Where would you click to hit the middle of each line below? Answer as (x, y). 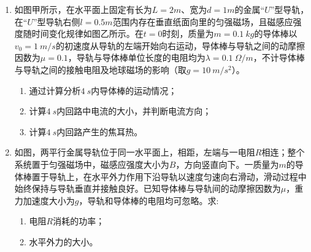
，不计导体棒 (279, 57)
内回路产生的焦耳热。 (100, 131)
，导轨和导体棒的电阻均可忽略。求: (149, 200)
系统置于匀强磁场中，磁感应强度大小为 (92, 164)
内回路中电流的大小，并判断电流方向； (134, 111)
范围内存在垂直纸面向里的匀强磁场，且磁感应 (203, 21)
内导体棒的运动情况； (134, 90)
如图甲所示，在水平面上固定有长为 (83, 9)
